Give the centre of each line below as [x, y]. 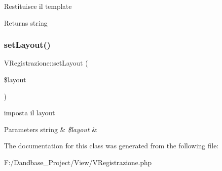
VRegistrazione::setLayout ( [46, 63]
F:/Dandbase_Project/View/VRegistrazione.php [78, 162]
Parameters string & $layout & [51, 129]
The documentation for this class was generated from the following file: [111, 146]
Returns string [26, 22]
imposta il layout [30, 113]
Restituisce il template [38, 6]
